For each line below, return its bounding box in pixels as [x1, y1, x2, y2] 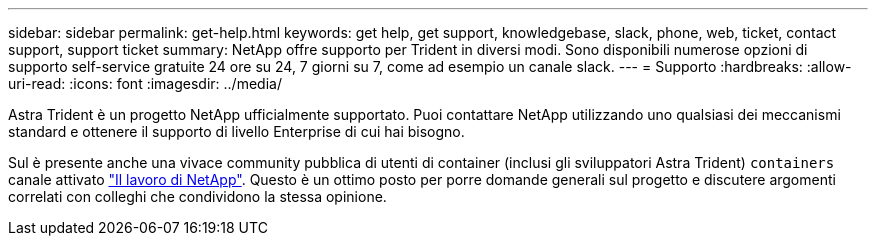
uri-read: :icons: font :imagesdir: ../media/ [8, 75, 282, 92]
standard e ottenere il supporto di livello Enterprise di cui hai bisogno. [8, 123, 465, 140]
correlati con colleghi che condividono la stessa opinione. [8, 188, 387, 205]
